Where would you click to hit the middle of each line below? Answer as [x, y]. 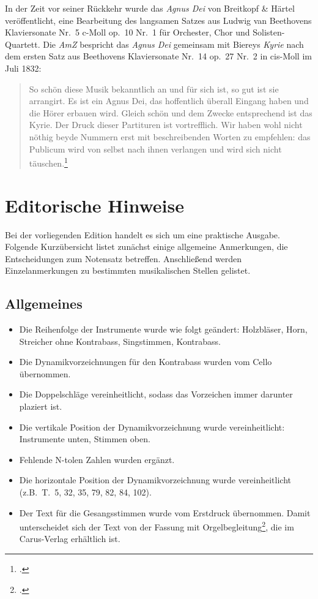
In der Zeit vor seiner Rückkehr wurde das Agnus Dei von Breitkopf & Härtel [150, 8]
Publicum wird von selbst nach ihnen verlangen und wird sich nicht [155, 149]
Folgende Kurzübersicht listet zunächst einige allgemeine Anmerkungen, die [146, 247]
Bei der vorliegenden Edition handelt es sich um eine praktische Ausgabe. [142, 234]
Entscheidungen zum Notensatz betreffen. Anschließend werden [124, 258]
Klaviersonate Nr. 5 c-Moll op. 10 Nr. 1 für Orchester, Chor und [128, 32]
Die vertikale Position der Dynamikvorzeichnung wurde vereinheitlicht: [152, 427]
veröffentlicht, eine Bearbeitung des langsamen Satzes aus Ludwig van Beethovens [158, 20]
